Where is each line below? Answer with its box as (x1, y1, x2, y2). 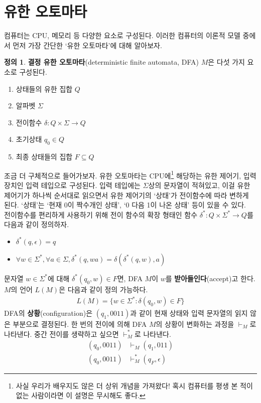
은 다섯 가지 (208, 57, 245, 67)
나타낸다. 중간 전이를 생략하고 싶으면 (4, 328, 119, 339)
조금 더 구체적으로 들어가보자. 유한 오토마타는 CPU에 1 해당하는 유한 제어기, (4, 168, 241, 180)
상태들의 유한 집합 (16, 83, 73, 94)
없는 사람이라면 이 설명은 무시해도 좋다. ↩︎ (16, 390, 146, 400)
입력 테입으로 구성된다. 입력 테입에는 (26, 179, 141, 190)
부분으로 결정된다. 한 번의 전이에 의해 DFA (13, 319, 147, 329)
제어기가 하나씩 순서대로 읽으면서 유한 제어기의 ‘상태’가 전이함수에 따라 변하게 (4, 189, 249, 200)
